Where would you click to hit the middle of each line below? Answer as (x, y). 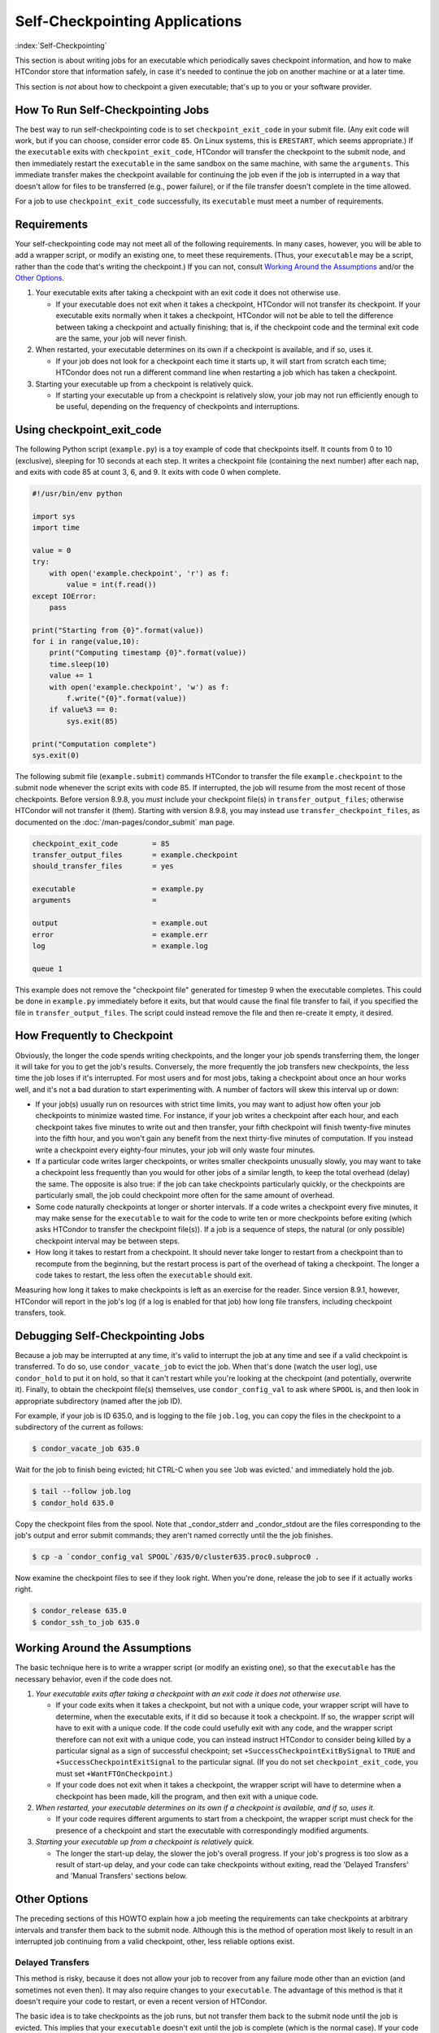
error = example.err (120, 934)
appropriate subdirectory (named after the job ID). (99, 1401)
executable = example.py (118, 889)
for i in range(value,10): (86, 642)
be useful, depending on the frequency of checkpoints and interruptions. (178, 407)
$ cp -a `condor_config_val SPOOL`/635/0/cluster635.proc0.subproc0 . (176, 1557)
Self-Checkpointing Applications (128, 21)
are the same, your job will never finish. (122, 338)
